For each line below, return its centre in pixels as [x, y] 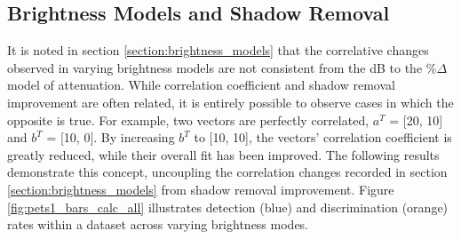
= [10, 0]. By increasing [111, 137]
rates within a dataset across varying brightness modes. [158, 224]
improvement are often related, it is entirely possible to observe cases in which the [230, 102]
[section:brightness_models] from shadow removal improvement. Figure [201, 189]
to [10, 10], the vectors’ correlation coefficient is [323, 137]
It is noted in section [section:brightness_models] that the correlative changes [218, 50]
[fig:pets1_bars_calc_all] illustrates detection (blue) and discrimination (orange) [228, 207]
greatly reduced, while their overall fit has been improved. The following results [223, 154]
